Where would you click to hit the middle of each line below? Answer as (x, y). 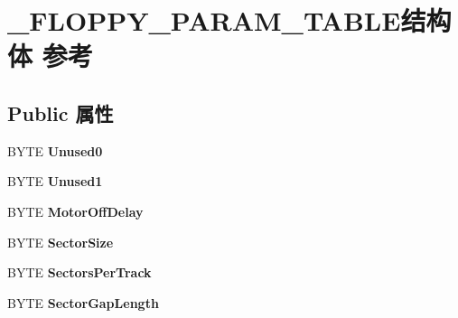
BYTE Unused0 (55, 150)
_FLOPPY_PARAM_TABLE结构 (229, 20)
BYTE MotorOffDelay (75, 211)
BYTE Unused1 (55, 181)
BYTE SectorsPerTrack (79, 272)
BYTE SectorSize (61, 242)
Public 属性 (61, 112)
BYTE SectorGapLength (83, 302)
